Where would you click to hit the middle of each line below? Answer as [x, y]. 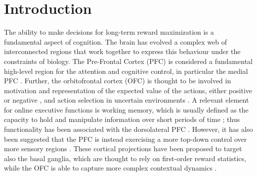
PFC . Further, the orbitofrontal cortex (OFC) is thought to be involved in [118, 81]
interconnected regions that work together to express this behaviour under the [122, 51]
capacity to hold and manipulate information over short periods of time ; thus [122, 119]
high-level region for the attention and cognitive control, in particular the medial [126, 71]
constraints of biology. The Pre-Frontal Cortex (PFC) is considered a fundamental [128, 61]
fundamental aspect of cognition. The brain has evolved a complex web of [115, 41]
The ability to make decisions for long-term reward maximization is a [109, 32]
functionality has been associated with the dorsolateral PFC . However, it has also [128, 129]
